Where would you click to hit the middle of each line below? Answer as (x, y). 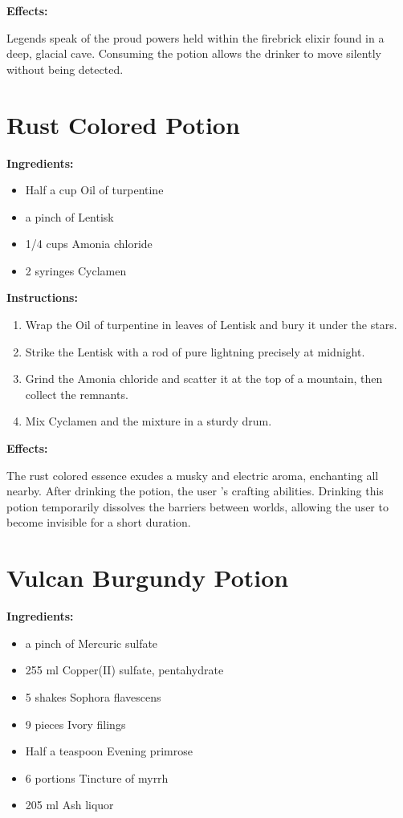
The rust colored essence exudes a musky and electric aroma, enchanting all (193, 475)
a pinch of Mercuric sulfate (92, 643)
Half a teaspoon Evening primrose (109, 751)
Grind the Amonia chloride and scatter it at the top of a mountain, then (204, 378)
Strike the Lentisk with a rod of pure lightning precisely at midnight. (195, 351)
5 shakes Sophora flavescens (93, 696)
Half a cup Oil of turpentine (94, 190)
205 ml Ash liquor (69, 805)
